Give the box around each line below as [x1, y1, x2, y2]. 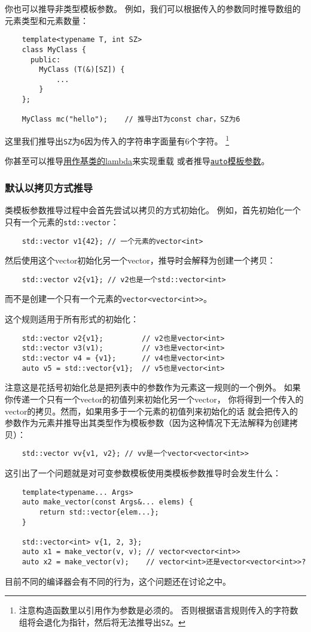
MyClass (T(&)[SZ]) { [39, 65, 125, 74]
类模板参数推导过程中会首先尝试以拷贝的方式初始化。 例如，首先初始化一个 [5, 204, 301, 216]
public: [30, 55, 61, 64]
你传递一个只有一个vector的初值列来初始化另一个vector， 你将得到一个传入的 [5, 392, 304, 405]
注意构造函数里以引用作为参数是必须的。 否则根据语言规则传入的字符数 [19, 604, 298, 616]
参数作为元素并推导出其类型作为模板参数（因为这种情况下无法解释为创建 [5, 416, 289, 429]
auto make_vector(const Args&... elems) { [22, 498, 193, 507]
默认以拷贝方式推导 [5, 180, 93, 195]
